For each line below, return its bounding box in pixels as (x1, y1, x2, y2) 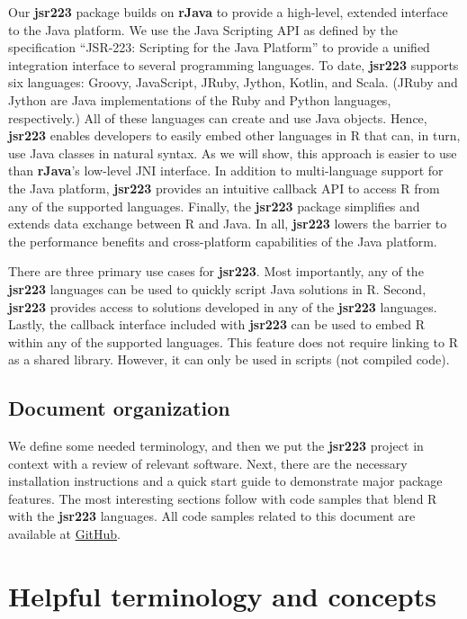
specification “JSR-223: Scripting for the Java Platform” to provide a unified (8, 38, 430, 57)
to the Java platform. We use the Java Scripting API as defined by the (8, 20, 398, 39)
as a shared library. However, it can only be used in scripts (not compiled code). (8, 350, 450, 369)
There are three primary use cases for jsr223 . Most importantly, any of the (8, 262, 424, 281)
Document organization (8, 394, 230, 422)
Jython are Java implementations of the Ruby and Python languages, (8, 90, 391, 109)
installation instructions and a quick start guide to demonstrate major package (8, 471, 443, 490)
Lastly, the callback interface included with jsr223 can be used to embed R (8, 315, 426, 334)
